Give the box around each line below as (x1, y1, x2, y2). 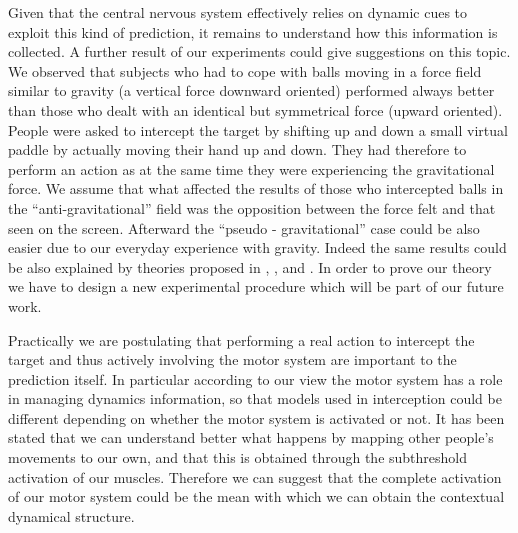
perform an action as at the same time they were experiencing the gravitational (8, 158, 495, 179)
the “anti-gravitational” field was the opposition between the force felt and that (8, 197, 496, 218)
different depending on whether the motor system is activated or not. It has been (8, 407, 505, 428)
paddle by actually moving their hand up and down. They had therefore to (8, 139, 467, 160)
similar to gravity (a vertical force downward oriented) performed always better (8, 80, 495, 101)
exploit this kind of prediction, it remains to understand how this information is (8, 21, 498, 42)
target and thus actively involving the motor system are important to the (8, 349, 457, 370)
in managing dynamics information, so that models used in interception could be (8, 388, 502, 409)
